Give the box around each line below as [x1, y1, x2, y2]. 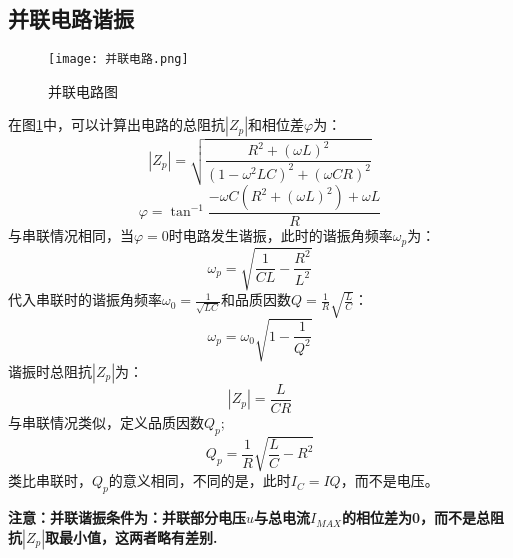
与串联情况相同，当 [8, 225, 134, 246]
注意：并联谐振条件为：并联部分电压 [8, 507, 246, 528]
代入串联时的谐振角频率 [8, 289, 162, 310]
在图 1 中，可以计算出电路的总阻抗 [8, 114, 225, 135]
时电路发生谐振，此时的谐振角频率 [168, 225, 393, 246]
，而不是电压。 [340, 470, 439, 491]
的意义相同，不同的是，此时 [108, 470, 291, 491]
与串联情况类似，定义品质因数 [8, 411, 204, 432]
